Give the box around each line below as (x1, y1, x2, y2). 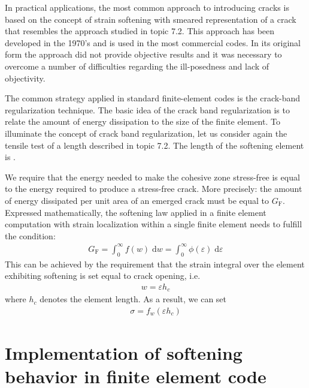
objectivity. (5, 71, 46, 84)
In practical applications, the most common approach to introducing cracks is (5, 1, 289, 13)
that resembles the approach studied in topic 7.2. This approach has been (5, 25, 275, 37)
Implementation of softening (5, 341, 243, 365)
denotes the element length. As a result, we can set (40, 293, 227, 305)
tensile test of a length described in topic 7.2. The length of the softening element (5, 139, 304, 151)
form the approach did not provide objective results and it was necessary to (5, 48, 282, 61)
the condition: (5, 229, 56, 242)
